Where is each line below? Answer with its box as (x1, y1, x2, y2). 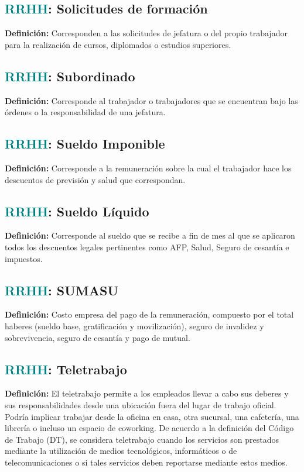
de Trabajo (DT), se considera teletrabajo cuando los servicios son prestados (5, 433, 279, 445)
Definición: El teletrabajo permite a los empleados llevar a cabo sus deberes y (5, 387, 289, 399)
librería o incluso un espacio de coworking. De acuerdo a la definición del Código (5, 422, 294, 434)
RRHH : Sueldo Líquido (5, 202, 149, 220)
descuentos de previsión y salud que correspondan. (5, 173, 186, 185)
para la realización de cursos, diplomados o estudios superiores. (5, 38, 231, 50)
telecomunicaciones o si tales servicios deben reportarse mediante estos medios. (5, 456, 288, 468)
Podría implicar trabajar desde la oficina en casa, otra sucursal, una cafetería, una (5, 410, 299, 422)
